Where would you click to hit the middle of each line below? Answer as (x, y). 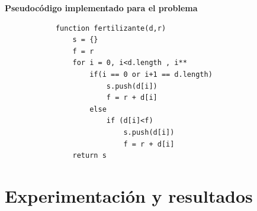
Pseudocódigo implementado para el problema (101, 8)
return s (89, 156)
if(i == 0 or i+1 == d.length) (151, 74)
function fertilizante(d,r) (111, 28)
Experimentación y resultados (129, 195)
